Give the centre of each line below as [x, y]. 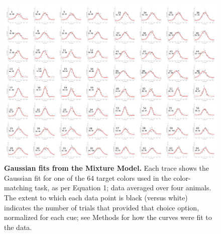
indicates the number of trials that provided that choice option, [102, 207]
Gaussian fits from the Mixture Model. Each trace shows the [106, 168]
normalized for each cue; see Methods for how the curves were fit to [108, 217]
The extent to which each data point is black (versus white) [96, 197]
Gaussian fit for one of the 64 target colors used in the [88, 178]
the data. [18, 227]
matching [18, 188]
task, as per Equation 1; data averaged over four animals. [123, 188]
